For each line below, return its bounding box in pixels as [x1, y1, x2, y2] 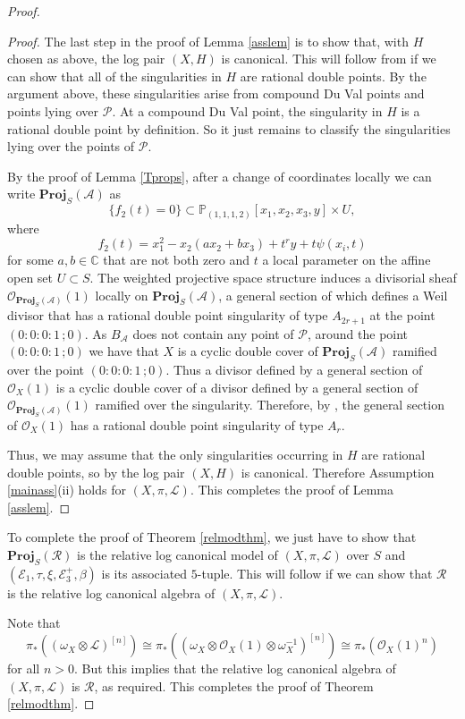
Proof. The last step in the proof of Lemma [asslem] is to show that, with [7, 31, 409, 50]
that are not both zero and [103, 250, 250, 269]
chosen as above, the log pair [7, 49, 165, 68]
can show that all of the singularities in [7, 66, 222, 85]
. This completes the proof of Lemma [190, 480, 393, 499]
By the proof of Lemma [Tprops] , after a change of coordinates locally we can [7, 166, 432, 185]
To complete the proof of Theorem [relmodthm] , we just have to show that [7, 528, 417, 546]
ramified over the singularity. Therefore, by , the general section [95, 395, 444, 414]
